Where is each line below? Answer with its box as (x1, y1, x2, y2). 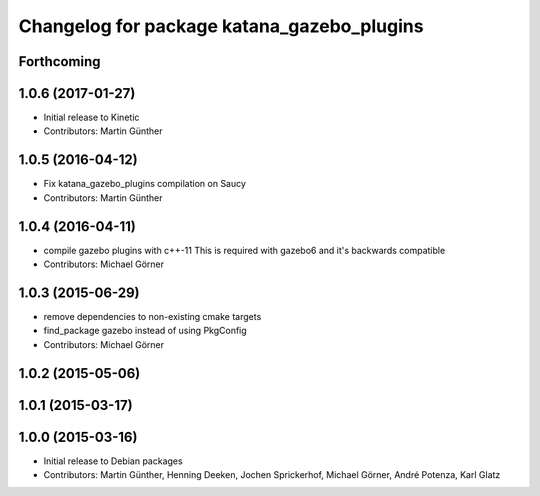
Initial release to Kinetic (43, 111, 140, 124)
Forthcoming (18, 53, 101, 70)
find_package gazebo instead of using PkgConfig (43, 325, 247, 337)
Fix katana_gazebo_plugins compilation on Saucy (43, 178, 247, 190)
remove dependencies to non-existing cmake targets (43, 310, 262, 322)
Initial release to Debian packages (43, 455, 184, 467)
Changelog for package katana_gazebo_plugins (18, 15, 424, 37)
